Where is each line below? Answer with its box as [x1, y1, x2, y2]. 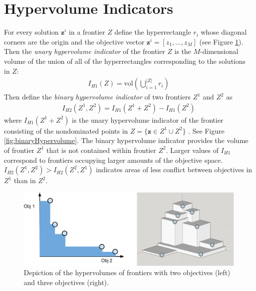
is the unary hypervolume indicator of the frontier [72, 114, 223, 125]
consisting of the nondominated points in [4, 125, 128, 136]
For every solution [4, 27, 59, 37]
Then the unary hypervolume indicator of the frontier [4, 46, 165, 56]
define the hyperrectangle [114, 27, 191, 37]
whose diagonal [201, 27, 247, 37]
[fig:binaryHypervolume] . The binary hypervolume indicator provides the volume [4, 135, 249, 145]
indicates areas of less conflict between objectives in [96, 164, 253, 175]
